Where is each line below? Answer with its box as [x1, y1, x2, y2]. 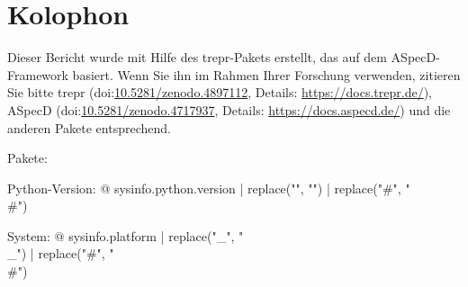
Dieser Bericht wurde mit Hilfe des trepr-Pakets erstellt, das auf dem [7, 48, 387, 67]
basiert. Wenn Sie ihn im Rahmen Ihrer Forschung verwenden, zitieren [72, 65, 461, 84]
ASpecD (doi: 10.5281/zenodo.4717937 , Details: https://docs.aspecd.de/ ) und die [7, 100, 451, 119]
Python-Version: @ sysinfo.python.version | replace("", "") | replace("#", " [7, 178, 410, 197]
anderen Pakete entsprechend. [7, 118, 171, 137]
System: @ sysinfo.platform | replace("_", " [7, 226, 244, 245]
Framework [7, 65, 68, 84]
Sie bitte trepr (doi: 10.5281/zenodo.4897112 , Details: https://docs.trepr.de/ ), [7, 83, 433, 102]
